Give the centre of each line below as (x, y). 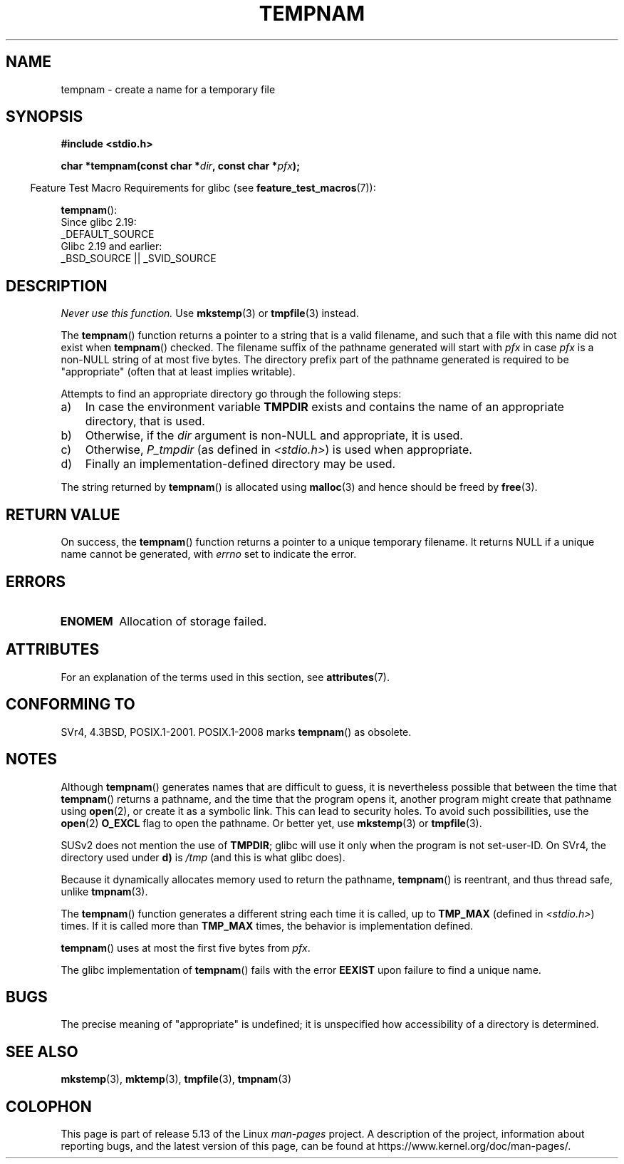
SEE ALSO (42, 1051)
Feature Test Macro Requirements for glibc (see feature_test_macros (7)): (203, 188)
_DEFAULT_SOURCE (108, 234)
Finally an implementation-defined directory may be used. (240, 464)
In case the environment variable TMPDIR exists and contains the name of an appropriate (324, 407)
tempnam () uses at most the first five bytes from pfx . (186, 947)
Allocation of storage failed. (193, 621)
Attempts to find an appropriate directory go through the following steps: (231, 394)
